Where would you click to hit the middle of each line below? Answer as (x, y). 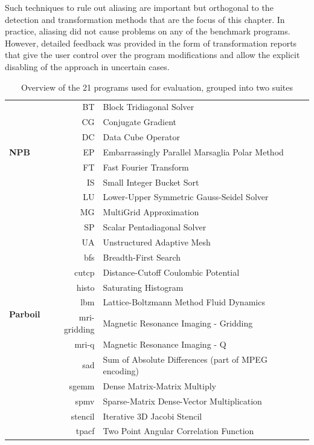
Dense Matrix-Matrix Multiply (159, 385)
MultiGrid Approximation (151, 212)
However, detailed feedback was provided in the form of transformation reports (151, 43)
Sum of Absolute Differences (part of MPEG (185, 359)
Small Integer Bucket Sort (151, 182)
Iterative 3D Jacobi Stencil (152, 416)
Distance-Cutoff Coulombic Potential (171, 272)
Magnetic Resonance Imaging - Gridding (178, 323)
